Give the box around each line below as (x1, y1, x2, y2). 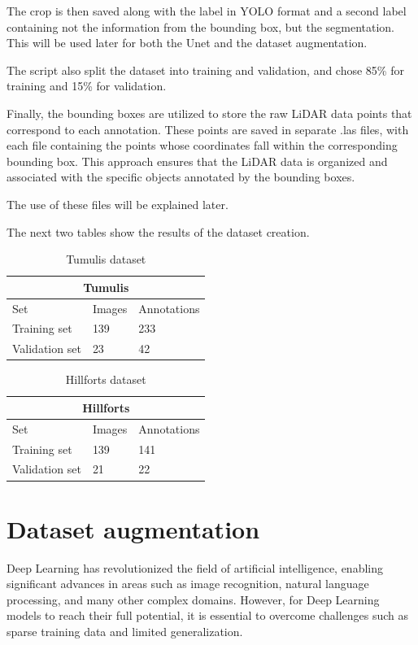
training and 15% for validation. (7, 77, 167, 94)
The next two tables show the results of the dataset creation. (7, 223, 310, 240)
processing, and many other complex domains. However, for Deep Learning (7, 591, 380, 608)
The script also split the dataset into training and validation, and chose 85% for (7, 61, 404, 78)
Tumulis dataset (66, 251, 146, 268)
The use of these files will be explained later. (7, 195, 229, 212)
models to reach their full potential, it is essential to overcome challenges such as (7, 607, 409, 624)
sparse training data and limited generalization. (7, 623, 243, 640)
